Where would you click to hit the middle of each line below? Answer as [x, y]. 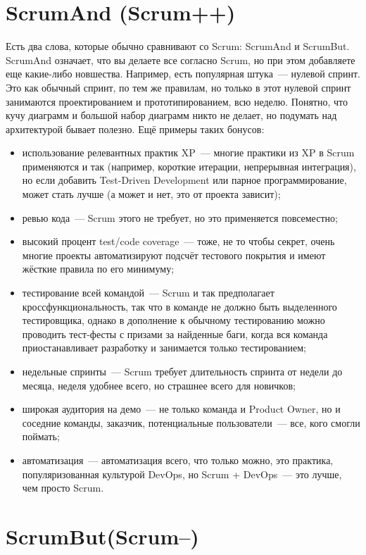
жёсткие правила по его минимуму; [98, 269]
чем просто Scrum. [63, 488]
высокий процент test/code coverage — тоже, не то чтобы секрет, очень [178, 241]
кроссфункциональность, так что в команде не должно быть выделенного [179, 306]
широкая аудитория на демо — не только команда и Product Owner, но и [181, 409]
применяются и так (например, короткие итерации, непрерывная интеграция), [189, 166]
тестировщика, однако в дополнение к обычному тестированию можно [173, 320]
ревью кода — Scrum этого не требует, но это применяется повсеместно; [180, 217]
